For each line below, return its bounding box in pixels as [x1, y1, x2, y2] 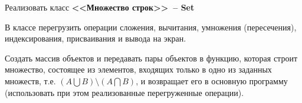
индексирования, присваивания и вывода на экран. [5, 32, 186, 44]
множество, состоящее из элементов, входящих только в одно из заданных [5, 63, 272, 75]
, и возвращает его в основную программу [136, 74, 288, 87]
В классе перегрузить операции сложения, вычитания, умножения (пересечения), [5, 20, 297, 33]
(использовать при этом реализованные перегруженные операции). [5, 86, 244, 98]
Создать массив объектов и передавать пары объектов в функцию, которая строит [5, 51, 298, 64]
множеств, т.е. [5, 74, 56, 87]
